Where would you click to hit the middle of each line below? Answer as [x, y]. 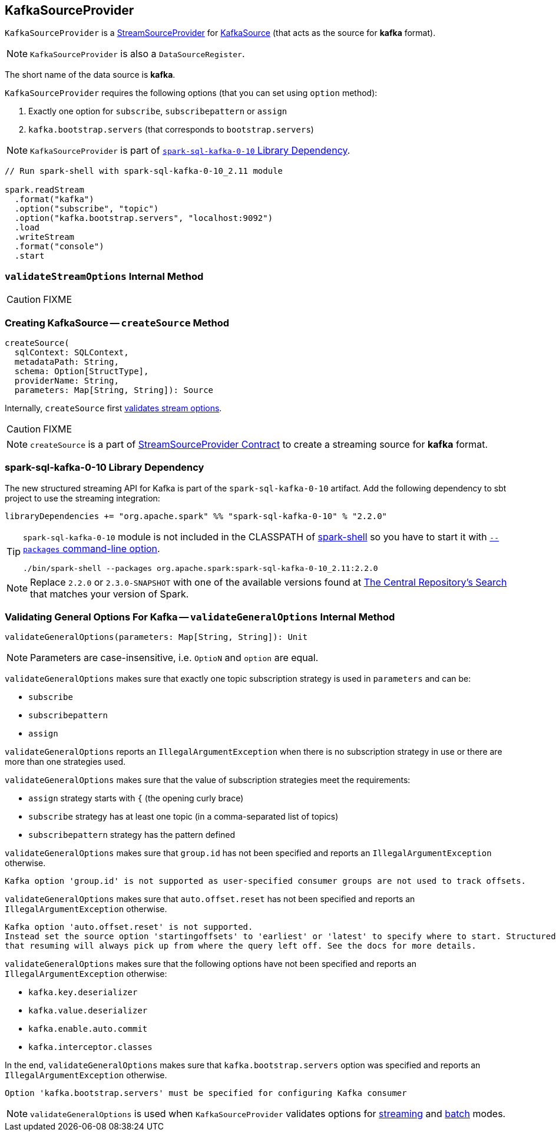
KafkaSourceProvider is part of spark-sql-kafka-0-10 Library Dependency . [190, 151]
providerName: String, [67, 380]
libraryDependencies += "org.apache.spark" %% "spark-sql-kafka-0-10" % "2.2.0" [196, 516]
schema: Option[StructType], [82, 371]
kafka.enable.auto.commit [88, 1029]
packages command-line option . [92, 548]
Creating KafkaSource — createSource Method [117, 323]
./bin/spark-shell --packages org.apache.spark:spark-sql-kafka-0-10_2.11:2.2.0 [201, 568]
